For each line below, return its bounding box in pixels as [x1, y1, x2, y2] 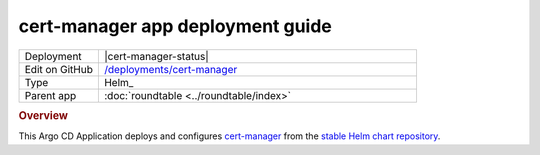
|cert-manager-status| [103, 49, 209, 63]
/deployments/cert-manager [103, 62, 238, 76]
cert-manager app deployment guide [18, 15, 332, 37]
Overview [18, 108, 69, 122]
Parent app [24, 88, 77, 102]
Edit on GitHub [24, 62, 94, 76]
